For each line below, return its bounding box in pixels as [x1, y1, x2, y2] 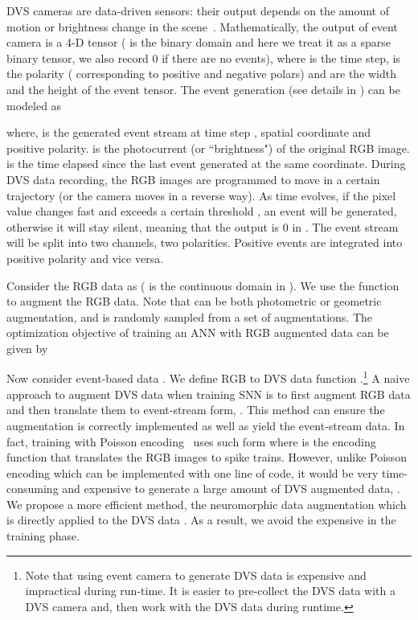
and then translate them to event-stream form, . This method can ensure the [6, 401, 385, 418]
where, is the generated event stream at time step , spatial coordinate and [6, 124, 371, 141]
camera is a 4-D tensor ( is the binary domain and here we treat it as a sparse [6, 34, 391, 51]
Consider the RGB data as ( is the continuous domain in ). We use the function [6, 277, 400, 294]
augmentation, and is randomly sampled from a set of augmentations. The [6, 308, 372, 325]
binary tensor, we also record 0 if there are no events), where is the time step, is [6, 49, 400, 66]
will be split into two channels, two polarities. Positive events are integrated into [6, 234, 403, 251]
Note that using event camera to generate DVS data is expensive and [25, 566, 367, 583]
